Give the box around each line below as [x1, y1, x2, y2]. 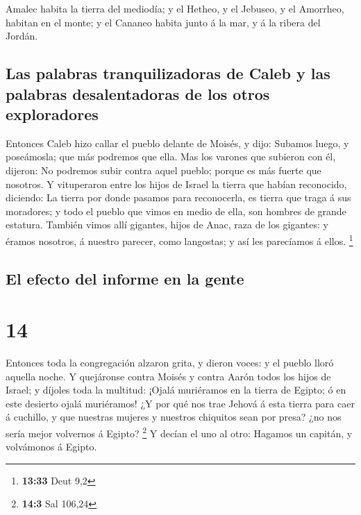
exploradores [6, 103, 99, 124]
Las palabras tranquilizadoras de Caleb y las [6, 62, 330, 84]
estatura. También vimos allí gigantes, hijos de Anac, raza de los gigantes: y [6, 217, 328, 232]
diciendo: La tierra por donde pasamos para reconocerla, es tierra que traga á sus [6, 190, 351, 205]
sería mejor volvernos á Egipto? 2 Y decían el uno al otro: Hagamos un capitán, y [6, 424, 353, 440]
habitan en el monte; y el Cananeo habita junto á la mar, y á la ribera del [6, 15, 321, 29]
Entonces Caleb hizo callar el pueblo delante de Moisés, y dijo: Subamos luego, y [6, 135, 349, 150]
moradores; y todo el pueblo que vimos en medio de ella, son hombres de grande [6, 203, 346, 218]
